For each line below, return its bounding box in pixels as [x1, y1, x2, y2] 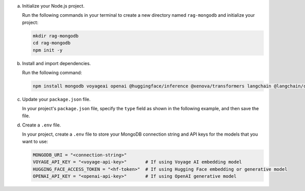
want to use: [22, 138, 48, 144]
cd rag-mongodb [33, 40, 71, 46]
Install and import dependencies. [22, 60, 91, 66]
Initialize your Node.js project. [22, 3, 85, 9]
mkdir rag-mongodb [33, 33, 79, 39]
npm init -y [33, 47, 63, 53]
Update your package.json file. [22, 96, 91, 102]
